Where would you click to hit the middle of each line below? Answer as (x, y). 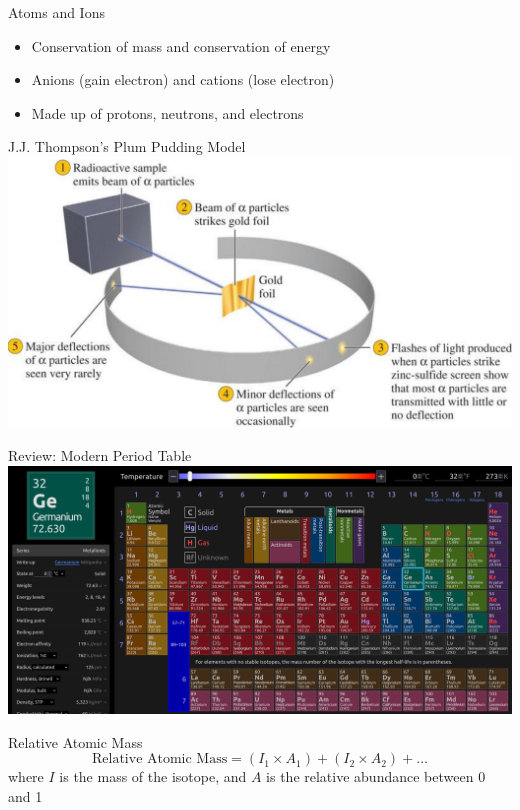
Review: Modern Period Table (100, 455)
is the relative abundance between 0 (376, 776)
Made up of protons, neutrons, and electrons (167, 112)
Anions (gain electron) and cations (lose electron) (183, 79)
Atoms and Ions (56, 12)
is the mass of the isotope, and (153, 776)
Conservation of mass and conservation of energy (181, 45)
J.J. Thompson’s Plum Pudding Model (127, 146)
